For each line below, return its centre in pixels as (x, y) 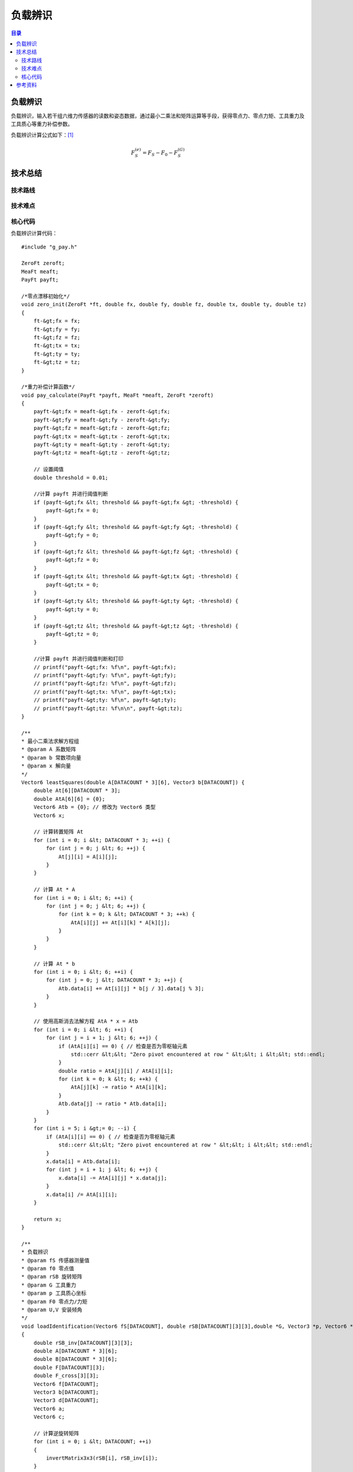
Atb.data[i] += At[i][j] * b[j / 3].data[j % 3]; (131, 988)
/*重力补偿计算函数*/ (48, 387)
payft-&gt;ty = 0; (73, 609)
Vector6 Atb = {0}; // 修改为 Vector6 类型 (94, 807)
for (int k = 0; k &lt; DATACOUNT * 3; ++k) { (127, 914)
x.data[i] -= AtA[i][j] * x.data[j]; (113, 1178)
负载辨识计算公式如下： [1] (42, 135)
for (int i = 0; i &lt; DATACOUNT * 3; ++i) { (102, 840)
